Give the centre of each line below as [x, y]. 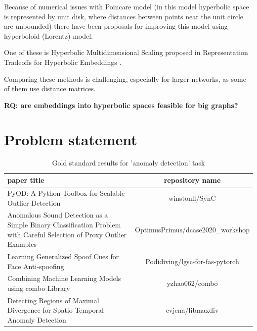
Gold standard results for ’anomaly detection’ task [128, 163]
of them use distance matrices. [50, 88]
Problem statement [71, 139]
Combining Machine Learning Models [64, 278]
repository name [192, 180]
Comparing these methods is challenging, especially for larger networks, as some [125, 79]
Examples [22, 244]
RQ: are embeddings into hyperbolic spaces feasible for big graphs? [121, 105]
